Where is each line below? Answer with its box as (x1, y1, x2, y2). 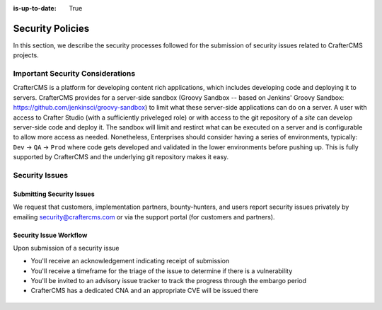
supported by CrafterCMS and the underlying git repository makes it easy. (13, 153, 229, 161)
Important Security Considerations (13, 69, 136, 79)
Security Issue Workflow (13, 231, 88, 239)
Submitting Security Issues (13, 190, 95, 198)
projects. (13, 51, 39, 59)
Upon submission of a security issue (13, 243, 120, 252)
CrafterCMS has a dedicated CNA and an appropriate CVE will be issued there (30, 287, 258, 295)
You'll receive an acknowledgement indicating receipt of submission (30, 257, 230, 265)
